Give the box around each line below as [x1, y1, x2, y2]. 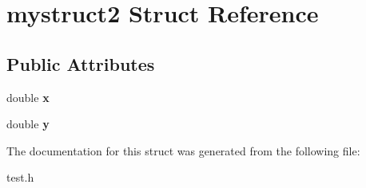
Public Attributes [6, 51, 155, 76]
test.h [6, 169, 34, 186]
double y [6, 116, 50, 132]
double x [6, 88, 50, 105]
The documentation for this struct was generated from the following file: [6, 142, 360, 159]
